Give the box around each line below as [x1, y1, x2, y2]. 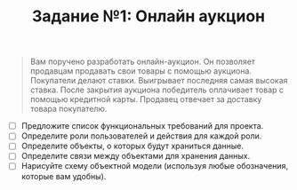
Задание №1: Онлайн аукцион [31, 6, 266, 27]
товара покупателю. [29, 104, 108, 115]
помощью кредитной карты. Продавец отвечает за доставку [29, 94, 262, 105]
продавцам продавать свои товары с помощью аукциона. [29, 66, 253, 76]
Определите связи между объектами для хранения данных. [20, 151, 251, 162]
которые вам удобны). [20, 170, 107, 181]
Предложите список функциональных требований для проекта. [20, 121, 264, 131]
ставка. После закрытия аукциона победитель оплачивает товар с [29, 84, 285, 95]
